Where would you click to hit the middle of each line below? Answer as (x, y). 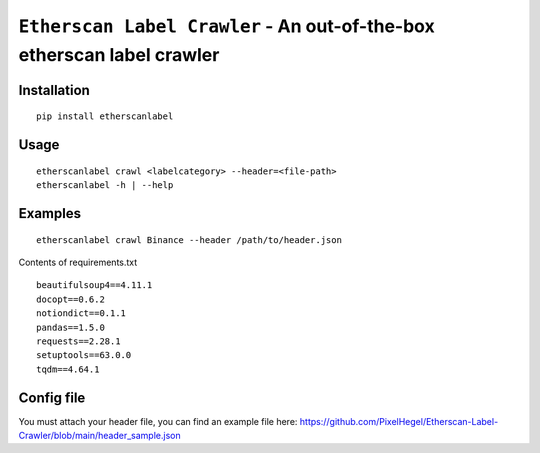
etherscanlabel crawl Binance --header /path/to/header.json (189, 239)
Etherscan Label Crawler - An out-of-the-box (226, 26)
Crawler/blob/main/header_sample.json (99, 435)
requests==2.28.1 (78, 341)
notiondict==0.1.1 (81, 313)
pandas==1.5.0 (70, 327)
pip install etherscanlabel (105, 116)
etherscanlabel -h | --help (105, 185)
